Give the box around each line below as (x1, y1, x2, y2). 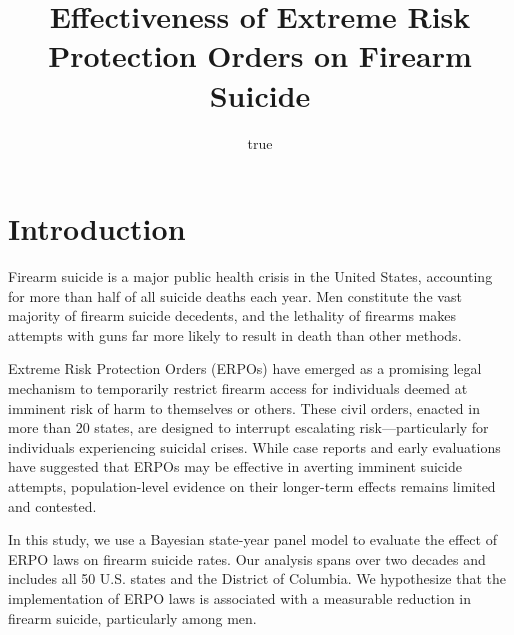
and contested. (8, 495, 97, 516)
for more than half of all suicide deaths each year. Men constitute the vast (8, 285, 462, 306)
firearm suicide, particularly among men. (8, 607, 257, 628)
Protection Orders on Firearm (48, 35, 472, 76)
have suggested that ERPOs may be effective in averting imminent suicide (8, 456, 462, 477)
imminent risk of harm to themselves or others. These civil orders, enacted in (8, 397, 480, 418)
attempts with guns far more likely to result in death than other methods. (8, 324, 462, 345)
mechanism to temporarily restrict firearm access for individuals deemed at (8, 378, 468, 398)
